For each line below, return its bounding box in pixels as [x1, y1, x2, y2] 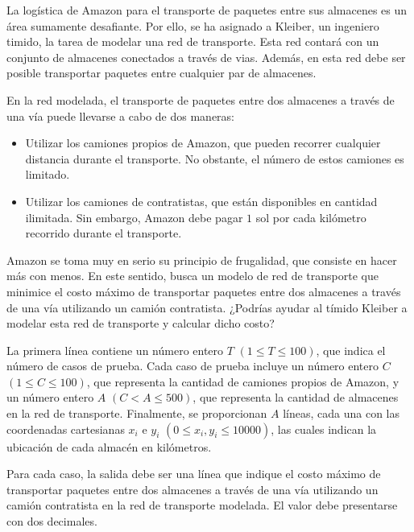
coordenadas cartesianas [6, 420, 125, 437]
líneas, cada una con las [283, 405, 400, 422]
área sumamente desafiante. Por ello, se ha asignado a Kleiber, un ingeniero [6, 17, 379, 34]
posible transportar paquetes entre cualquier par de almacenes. [6, 64, 317, 81]
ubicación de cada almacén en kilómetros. [6, 438, 212, 455]
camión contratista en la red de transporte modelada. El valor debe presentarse [6, 497, 398, 513]
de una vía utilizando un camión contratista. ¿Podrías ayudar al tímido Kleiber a [6, 299, 408, 315]
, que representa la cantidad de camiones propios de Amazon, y [86, 373, 400, 390]
